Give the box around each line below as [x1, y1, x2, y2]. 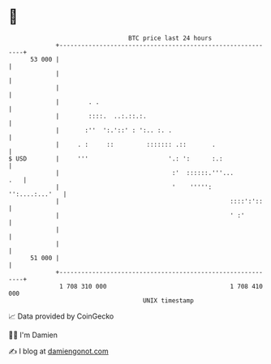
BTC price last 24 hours [128, 34, 213, 42]
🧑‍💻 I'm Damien [8, 330, 58, 340]
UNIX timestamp [142, 296, 195, 305]
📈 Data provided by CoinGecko [8, 311, 114, 321]
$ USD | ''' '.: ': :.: [8, 154, 223, 163]
